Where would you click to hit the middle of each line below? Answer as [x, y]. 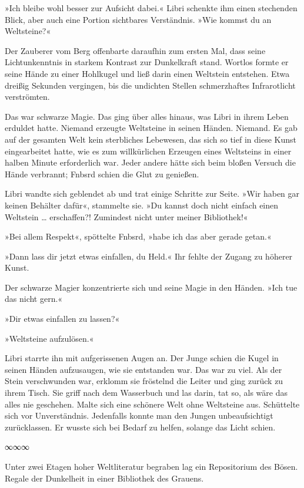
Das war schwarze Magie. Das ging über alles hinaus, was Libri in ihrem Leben [147, 116]
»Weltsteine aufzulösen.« [49, 338]
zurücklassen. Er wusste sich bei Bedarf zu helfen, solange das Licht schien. [140, 427]
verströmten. [27, 97]
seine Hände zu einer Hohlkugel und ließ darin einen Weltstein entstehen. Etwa [147, 73]
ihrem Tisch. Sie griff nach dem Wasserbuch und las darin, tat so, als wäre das [146, 393]
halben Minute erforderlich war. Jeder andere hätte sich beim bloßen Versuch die [150, 162]
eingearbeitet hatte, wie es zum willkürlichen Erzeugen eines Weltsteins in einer [148, 151]
